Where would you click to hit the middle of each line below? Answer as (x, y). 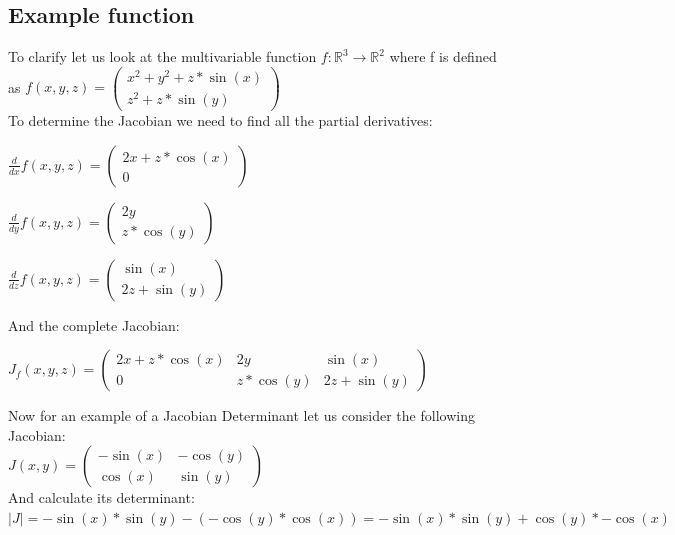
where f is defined (443, 56)
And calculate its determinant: (101, 497)
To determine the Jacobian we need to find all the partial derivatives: (220, 120)
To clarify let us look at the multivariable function (162, 56)
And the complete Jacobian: (94, 324)
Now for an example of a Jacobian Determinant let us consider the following (241, 415)
